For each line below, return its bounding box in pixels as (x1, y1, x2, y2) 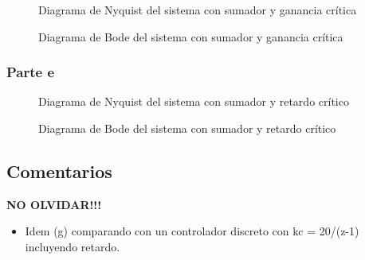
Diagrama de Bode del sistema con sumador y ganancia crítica (38, 28, 343, 45)
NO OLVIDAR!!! (6, 196, 102, 212)
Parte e (6, 62, 55, 82)
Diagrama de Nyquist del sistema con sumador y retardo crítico (38, 93, 349, 110)
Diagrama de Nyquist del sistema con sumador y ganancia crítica (38, 2, 357, 17)
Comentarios (6, 158, 112, 183)
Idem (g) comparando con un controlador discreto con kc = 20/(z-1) (25, 223, 359, 239)
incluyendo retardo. (25, 238, 120, 254)
